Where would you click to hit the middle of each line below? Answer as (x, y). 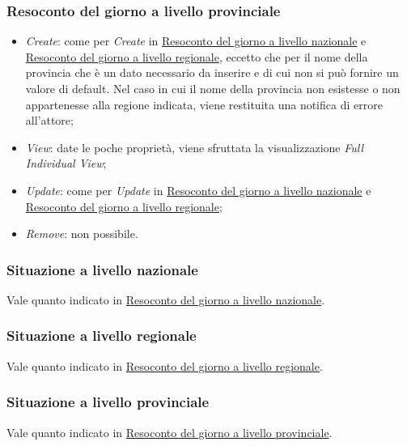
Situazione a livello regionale (102, 336)
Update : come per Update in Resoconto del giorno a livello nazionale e (198, 190)
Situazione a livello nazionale (102, 269)
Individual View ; (66, 163)
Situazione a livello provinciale (108, 402)
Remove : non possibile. (82, 234)
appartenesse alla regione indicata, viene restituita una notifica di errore (204, 104)
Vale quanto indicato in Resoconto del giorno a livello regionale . (165, 365)
